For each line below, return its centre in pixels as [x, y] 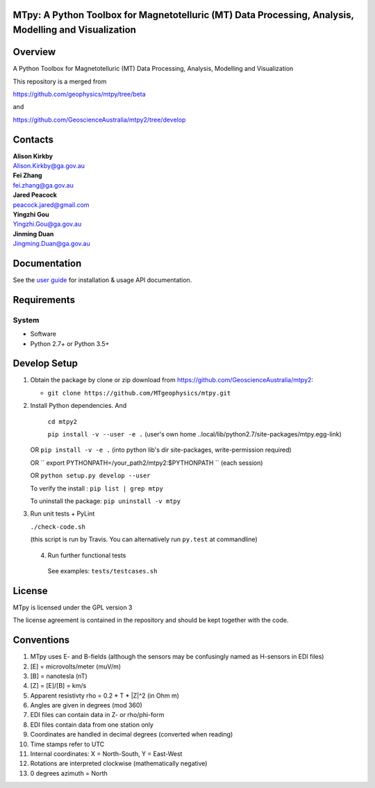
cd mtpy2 [62, 421]
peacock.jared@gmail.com [51, 204]
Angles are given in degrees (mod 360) [86, 705]
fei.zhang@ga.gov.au [43, 185]
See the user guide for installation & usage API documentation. [102, 280]
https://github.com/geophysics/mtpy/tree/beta [79, 94]
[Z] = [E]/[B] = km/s [58, 686]
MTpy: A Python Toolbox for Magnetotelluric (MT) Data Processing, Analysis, [183, 15]
